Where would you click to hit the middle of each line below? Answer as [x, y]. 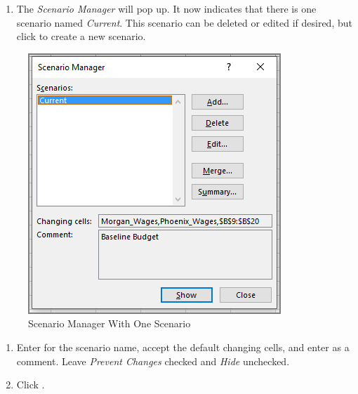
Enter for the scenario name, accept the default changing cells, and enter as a [183, 347]
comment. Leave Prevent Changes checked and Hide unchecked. [153, 361]
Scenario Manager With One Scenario [110, 323]
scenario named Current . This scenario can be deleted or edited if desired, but [184, 22]
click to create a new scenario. [81, 36]
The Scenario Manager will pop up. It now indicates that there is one [166, 8]
